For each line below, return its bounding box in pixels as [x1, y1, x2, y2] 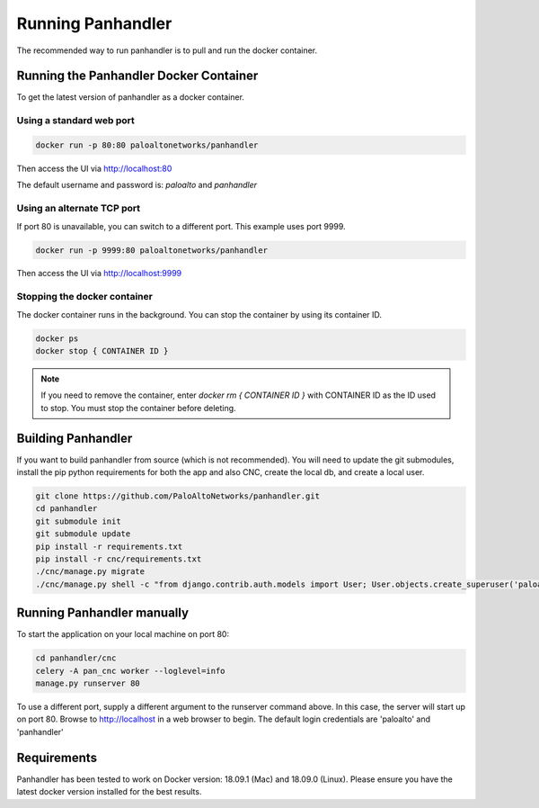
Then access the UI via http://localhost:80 [16, 163, 172, 174]
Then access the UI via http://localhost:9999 [16, 268, 182, 279]
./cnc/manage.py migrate [35, 567, 146, 577]
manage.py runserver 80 [35, 678, 141, 688]
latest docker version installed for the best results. [16, 786, 202, 797]
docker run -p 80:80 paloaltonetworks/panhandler [35, 140, 259, 150]
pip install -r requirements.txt [35, 541, 183, 552]
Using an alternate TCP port [16, 202, 141, 215]
